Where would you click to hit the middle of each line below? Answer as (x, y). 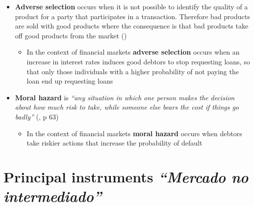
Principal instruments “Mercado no (126, 177)
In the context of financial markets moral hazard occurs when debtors (134, 133)
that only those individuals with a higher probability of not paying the (133, 71)
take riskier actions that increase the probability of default (114, 143)
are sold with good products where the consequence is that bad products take (132, 26)
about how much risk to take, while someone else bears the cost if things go (127, 107)
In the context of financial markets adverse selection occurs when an (133, 52)
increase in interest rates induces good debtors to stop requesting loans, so (138, 61)
